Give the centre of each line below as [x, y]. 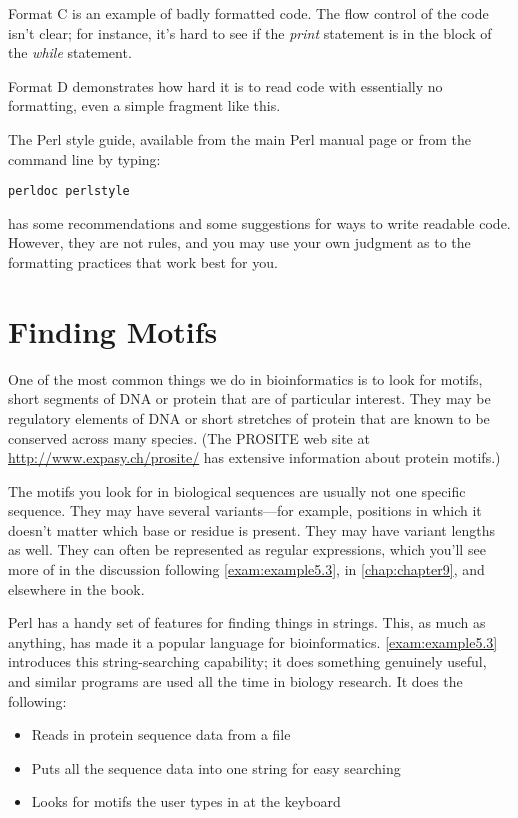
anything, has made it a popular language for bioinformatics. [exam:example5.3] [253, 641]
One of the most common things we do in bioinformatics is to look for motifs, [245, 378]
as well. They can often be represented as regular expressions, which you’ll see [247, 549]
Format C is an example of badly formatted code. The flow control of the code [248, 13]
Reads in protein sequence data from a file [161, 734]
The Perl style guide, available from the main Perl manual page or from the [240, 138]
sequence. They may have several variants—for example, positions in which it [245, 510]
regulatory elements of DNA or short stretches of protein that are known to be [249, 417]
